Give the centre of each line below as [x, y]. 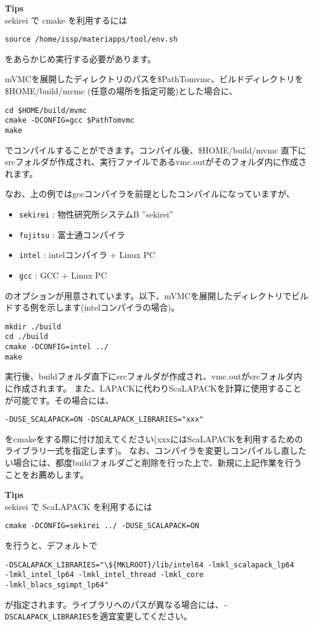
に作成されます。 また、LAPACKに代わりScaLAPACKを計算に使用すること [153, 388]
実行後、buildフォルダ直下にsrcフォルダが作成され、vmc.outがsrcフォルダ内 [154, 376]
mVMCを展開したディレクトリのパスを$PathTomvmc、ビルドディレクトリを [154, 79]
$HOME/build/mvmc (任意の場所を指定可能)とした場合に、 [121, 91]
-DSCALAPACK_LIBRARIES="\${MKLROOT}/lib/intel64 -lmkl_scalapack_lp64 [150, 565]
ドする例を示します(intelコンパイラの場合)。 [92, 307]
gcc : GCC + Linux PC [63, 275]
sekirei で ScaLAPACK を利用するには [79, 506]
